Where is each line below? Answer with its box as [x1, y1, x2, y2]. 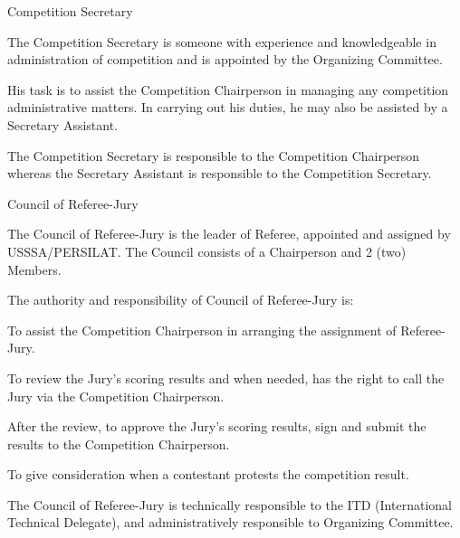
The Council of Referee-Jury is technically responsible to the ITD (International [7, 495, 452, 514]
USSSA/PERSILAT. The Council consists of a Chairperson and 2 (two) [7, 241, 407, 260]
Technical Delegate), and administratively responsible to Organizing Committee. [7, 513, 454, 532]
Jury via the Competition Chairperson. [7, 386, 225, 405]
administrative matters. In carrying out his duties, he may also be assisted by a [7, 98, 448, 117]
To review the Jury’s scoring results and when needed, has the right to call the [7, 368, 445, 387]
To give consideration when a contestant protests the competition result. [7, 465, 409, 484]
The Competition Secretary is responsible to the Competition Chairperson [7, 146, 420, 165]
